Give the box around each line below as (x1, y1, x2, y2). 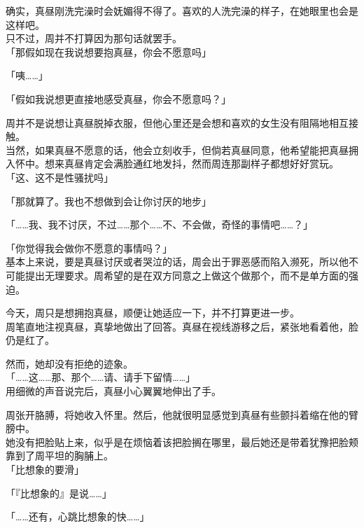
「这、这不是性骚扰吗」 (6, 169, 113, 184)
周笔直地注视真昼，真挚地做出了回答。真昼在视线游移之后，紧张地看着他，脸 (6, 319, 358, 333)
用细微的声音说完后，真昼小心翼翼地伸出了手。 (6, 384, 221, 398)
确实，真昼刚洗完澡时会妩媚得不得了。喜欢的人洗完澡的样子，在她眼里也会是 (6, 4, 358, 18)
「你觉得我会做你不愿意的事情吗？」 (6, 240, 172, 255)
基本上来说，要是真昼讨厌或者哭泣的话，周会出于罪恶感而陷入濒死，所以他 (6, 254, 349, 269)
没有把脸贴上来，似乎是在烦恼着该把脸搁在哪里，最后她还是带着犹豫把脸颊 (15, 434, 358, 449)
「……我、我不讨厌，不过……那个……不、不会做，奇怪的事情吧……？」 (6, 217, 314, 232)
